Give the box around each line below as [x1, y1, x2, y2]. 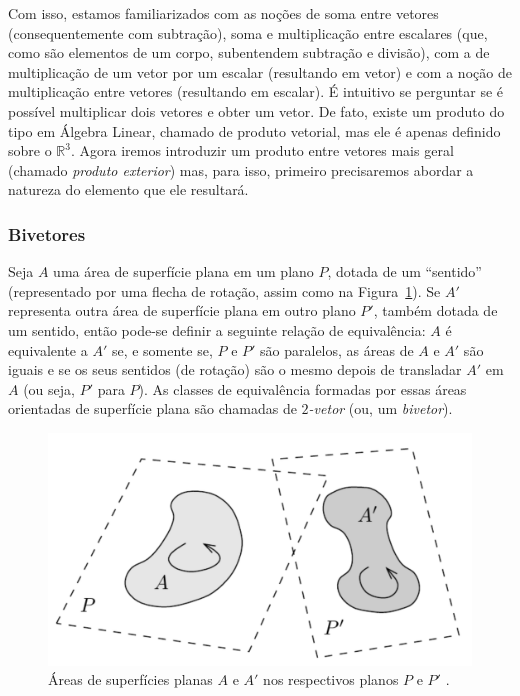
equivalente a [8, 339, 88, 360]
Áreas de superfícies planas [48, 669, 213, 690]
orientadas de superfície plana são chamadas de [8, 398, 297, 419]
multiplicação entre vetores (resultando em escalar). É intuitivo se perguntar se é [8, 81, 504, 102]
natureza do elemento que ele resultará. [8, 179, 249, 200]
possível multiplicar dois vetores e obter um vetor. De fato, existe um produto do [8, 100, 505, 121]
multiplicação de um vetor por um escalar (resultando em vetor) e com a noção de [8, 61, 512, 82]
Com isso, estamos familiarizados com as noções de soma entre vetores [8, 3, 439, 23]
